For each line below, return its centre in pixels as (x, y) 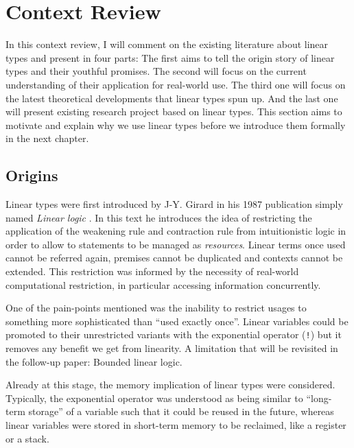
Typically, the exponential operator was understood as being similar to (154, 398)
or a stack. (27, 438)
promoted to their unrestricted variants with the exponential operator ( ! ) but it (174, 334)
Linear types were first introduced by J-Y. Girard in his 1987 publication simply (174, 204)
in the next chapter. (47, 138)
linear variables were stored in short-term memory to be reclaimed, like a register (176, 425)
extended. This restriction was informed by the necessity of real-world (152, 271)
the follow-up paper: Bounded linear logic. (94, 361)
